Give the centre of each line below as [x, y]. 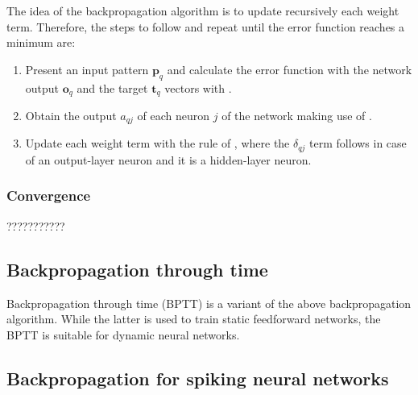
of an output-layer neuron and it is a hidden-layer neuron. [168, 159]
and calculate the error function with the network [290, 69]
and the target [112, 87]
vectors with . [198, 87]
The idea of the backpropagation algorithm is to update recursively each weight [203, 10]
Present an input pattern [87, 69]
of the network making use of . [297, 116]
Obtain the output [71, 116]
